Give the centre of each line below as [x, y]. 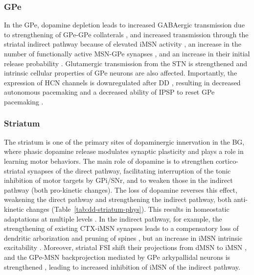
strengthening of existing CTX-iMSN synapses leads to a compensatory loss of [121, 228]
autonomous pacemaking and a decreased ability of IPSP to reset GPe [109, 92]
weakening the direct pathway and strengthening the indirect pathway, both [118, 199]
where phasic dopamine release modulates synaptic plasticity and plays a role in [124, 151]
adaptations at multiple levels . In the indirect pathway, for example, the [113, 218]
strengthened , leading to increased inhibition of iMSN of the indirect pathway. [122, 266]
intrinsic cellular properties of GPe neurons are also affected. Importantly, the [121, 73]
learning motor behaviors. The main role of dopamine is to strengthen [109, 161]
